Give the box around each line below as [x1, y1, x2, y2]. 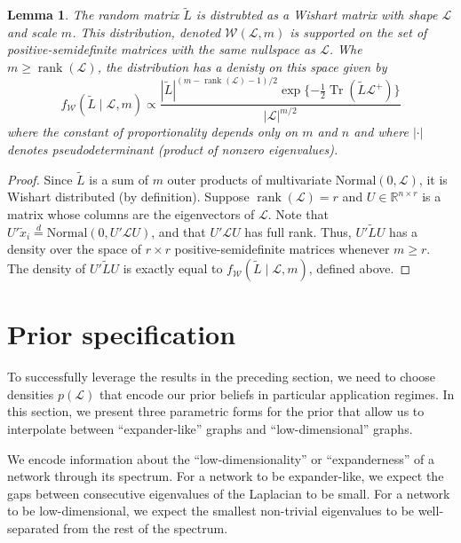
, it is [418, 169, 448, 188]
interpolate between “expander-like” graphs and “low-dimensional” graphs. [7, 419, 413, 437]
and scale [7, 22, 57, 41]
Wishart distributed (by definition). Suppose [7, 187, 250, 206]
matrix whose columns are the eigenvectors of [7, 205, 255, 224]
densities [7, 384, 54, 403]
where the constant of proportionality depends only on [7, 122, 298, 141]
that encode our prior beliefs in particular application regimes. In [99, 384, 455, 403]
